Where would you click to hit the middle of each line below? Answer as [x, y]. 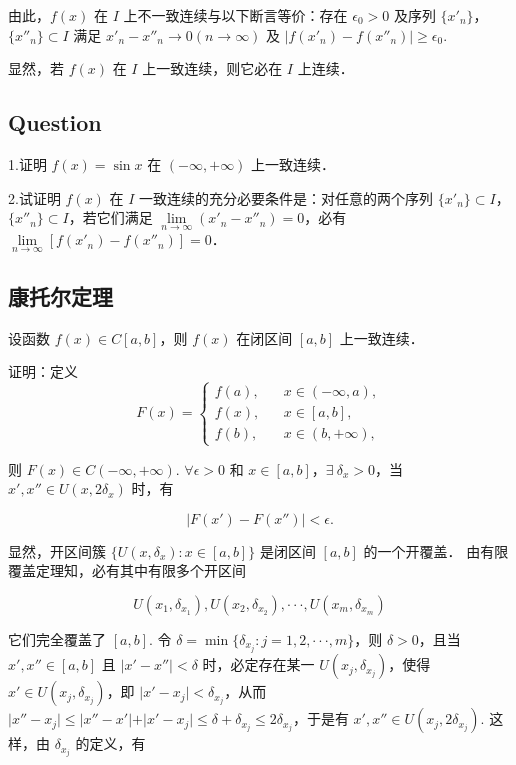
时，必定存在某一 [258, 664]
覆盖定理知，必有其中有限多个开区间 [127, 570]
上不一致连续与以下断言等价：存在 [235, 15]
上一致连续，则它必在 [212, 68]
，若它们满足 [110, 217]
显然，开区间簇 [57, 550]
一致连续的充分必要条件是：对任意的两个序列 [286, 197]
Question [55, 122]
